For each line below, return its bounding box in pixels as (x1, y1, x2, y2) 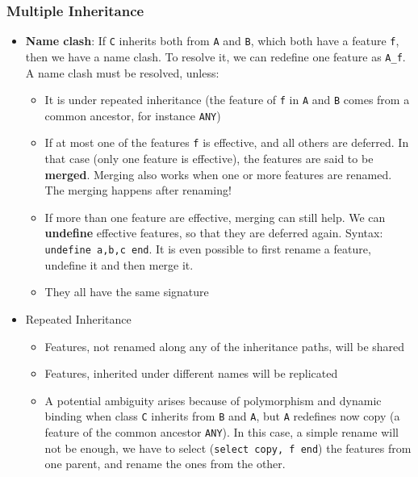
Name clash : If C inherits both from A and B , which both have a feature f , (25, 32, 399, 49)
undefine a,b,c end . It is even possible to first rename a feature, (44, 241, 371, 257)
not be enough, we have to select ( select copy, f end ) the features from (44, 439, 412, 456)
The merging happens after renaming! (44, 182, 232, 199)
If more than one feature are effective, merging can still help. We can (44, 208, 386, 225)
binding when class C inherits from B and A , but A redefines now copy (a (44, 408, 400, 425)
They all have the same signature (44, 283, 209, 300)
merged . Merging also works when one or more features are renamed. (44, 165, 392, 182)
